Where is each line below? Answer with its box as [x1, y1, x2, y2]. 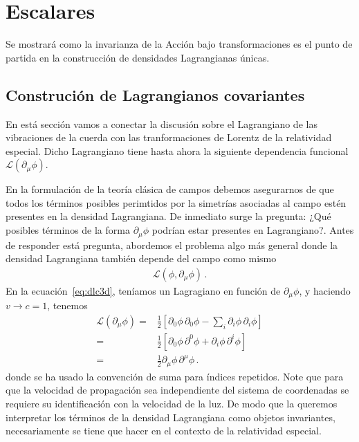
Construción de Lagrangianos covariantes [6, 84, 305, 105]
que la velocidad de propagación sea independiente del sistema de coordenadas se [6, 383, 349, 397]
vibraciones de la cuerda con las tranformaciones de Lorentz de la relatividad [6, 130, 332, 145]
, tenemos [47, 298, 88, 313]
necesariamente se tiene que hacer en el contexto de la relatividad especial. [6, 423, 322, 438]
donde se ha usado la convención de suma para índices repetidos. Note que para [6, 369, 344, 383]
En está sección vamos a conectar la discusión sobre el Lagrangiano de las [6, 116, 317, 131]
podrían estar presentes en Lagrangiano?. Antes [151, 223, 354, 237]
